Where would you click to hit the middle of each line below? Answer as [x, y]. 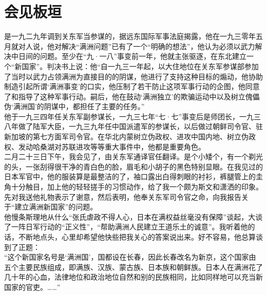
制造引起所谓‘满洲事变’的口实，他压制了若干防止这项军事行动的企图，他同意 [132, 86]
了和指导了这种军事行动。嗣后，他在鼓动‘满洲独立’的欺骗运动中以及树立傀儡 [132, 96]
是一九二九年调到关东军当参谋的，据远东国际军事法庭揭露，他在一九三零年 [130, 36]
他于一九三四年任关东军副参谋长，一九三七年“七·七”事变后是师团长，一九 [129, 116]
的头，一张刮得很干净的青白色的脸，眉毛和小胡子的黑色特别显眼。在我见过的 [133, 166]
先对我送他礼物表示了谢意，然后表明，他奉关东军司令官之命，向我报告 [123, 196]
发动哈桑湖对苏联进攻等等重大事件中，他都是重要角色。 [112, 146]
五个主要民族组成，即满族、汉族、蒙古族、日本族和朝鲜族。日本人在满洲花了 [133, 267]
